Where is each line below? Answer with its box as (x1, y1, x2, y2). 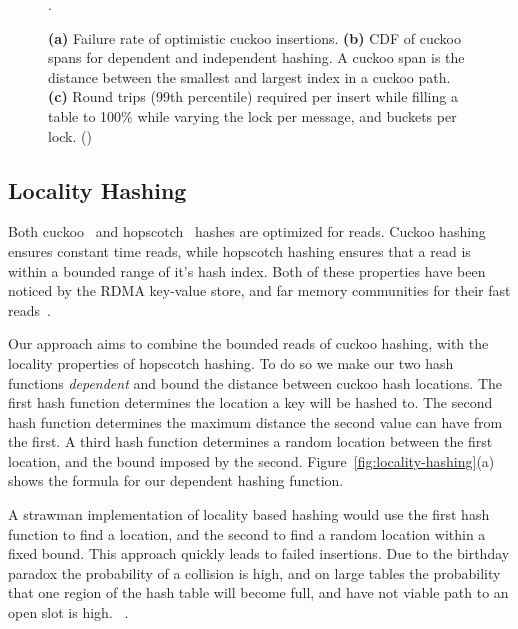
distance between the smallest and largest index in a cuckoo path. (48, 66, 451, 87)
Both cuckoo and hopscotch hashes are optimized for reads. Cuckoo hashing (8, 221, 486, 242)
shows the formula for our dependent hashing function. (8, 470, 344, 491)
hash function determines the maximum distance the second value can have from (8, 411, 503, 432)
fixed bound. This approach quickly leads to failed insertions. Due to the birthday (8, 543, 510, 564)
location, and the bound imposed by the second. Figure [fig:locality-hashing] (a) (8, 450, 495, 471)
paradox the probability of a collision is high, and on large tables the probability (8, 562, 501, 583)
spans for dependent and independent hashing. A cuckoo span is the (48, 47, 465, 68)
